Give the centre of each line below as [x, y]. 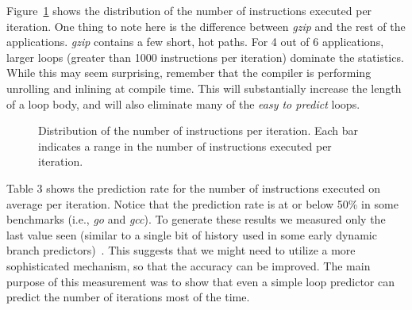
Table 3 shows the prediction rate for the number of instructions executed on [194, 188]
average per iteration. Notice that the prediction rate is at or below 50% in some [202, 203]
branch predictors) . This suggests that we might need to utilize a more [181, 250]
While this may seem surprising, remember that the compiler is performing [189, 73]
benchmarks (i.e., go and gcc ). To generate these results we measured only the [196, 219]
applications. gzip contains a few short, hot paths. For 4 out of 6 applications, [195, 42]
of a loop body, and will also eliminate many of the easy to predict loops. [183, 103]
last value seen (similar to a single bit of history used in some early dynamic [192, 234]
